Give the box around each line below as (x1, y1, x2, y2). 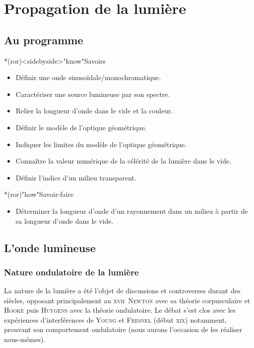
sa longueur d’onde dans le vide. (15, 215, 114, 226)
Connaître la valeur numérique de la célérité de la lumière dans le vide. (15, 156, 232, 166)
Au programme (4, 32, 83, 47)
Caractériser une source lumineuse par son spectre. (15, 88, 170, 99)
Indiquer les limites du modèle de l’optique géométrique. (15, 139, 187, 149)
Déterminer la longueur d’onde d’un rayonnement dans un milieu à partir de (15, 205, 248, 216)
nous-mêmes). (4, 334, 46, 345)
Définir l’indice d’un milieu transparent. (15, 172, 136, 182)
